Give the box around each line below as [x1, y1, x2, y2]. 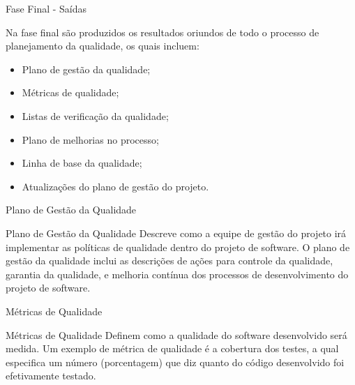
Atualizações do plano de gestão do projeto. [22, 179, 209, 193]
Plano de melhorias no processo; [22, 132, 159, 146]
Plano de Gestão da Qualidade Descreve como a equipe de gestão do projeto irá [6, 225, 347, 240]
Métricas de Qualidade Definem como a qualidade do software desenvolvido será [6, 327, 347, 342]
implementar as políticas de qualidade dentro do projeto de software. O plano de [6, 239, 350, 254]
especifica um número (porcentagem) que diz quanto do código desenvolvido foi [6, 354, 345, 369]
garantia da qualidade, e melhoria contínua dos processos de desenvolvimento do [6, 266, 349, 281]
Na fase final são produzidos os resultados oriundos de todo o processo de [6, 24, 319, 39]
